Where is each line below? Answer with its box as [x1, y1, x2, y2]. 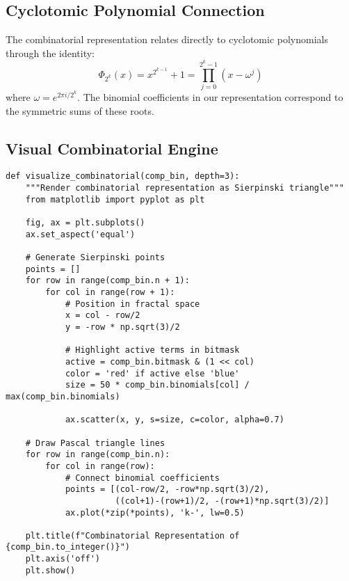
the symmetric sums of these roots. [6, 103, 154, 118]
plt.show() [25, 565, 76, 575]
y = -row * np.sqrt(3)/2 [65, 322, 180, 332]
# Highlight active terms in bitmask [65, 345, 240, 356]
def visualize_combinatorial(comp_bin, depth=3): [6, 171, 240, 182]
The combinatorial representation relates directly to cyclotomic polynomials [6, 32, 328, 47]
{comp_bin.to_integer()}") [6, 542, 130, 552]
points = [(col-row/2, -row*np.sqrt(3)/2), [65, 484, 270, 495]
